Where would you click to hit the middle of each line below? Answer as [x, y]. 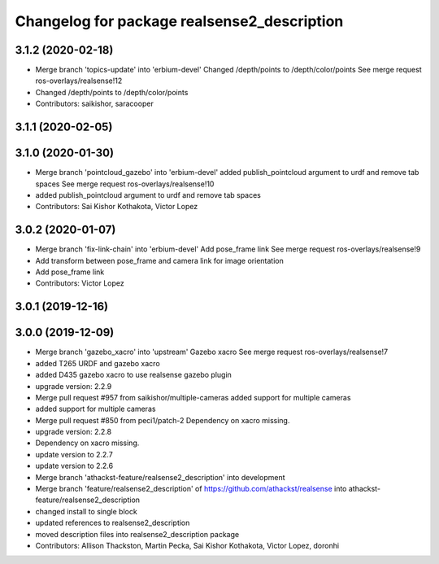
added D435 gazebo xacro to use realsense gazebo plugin [133, 375]
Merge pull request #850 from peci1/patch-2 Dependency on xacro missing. [163, 420]
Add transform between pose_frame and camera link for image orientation [159, 260]
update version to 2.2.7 [74, 454]
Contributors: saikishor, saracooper [94, 104]
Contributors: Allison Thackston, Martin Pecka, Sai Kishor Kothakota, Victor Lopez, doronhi [187, 545]
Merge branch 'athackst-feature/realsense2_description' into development [160, 477]
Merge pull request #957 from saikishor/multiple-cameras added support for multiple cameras [193, 397]
